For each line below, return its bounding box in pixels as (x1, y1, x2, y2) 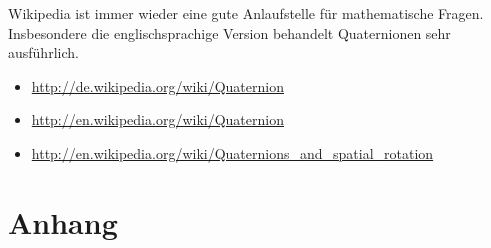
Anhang (8, 201, 118, 242)
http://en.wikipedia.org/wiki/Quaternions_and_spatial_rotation (31, 142, 434, 163)
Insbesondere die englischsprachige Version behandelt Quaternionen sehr (8, 22, 451, 43)
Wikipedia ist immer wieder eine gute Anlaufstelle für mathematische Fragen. (8, 3, 484, 23)
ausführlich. (8, 42, 79, 63)
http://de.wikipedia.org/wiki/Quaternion (31, 75, 284, 96)
